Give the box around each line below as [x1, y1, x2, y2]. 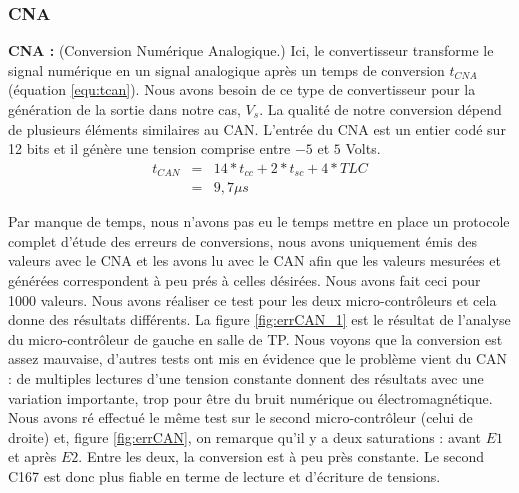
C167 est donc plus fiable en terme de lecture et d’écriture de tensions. [8, 466, 441, 487]
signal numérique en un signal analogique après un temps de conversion [8, 59, 445, 80]
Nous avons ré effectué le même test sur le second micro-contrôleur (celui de [8, 407, 473, 428]
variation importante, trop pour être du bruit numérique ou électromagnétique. [8, 387, 493, 408]
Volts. [345, 138, 381, 159]
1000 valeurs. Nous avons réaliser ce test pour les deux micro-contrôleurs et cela [8, 289, 497, 310]
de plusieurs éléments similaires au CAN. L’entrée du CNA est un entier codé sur [8, 118, 506, 139]
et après [8, 446, 57, 467]
